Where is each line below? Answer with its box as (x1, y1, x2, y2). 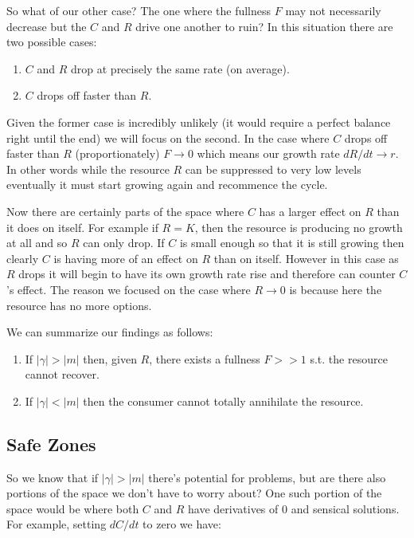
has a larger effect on (259, 202, 361, 219)
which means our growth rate (197, 145, 340, 162)
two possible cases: (6, 33, 97, 50)
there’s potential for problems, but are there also (148, 469, 386, 485)
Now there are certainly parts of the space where (6, 202, 244, 219)
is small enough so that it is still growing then (179, 234, 404, 251)
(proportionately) (75, 145, 160, 162)
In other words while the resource (6, 160, 170, 177)
